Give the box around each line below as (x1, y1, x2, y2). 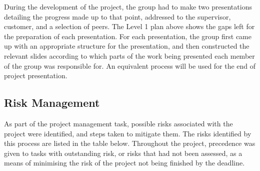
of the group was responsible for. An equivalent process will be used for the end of (4, 60, 256, 71)
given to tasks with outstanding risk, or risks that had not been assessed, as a (4, 147, 242, 158)
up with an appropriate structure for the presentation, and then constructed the (4, 41, 249, 51)
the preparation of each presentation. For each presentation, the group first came (4, 31, 251, 41)
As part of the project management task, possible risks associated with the (4, 118, 233, 128)
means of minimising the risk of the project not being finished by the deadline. (4, 157, 245, 168)
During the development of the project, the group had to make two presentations (4, 2, 252, 12)
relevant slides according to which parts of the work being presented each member (4, 50, 255, 61)
